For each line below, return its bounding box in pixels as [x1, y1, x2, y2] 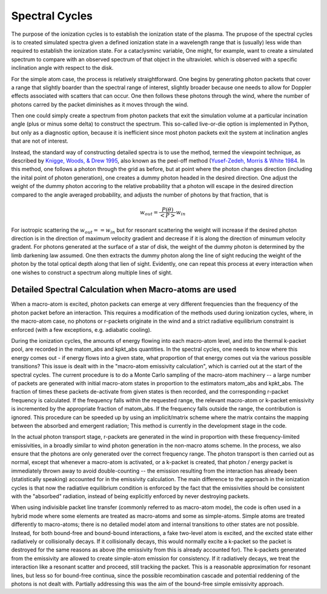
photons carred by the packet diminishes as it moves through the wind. [11, 101, 189, 108]
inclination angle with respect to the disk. [11, 64, 114, 72]
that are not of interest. [11, 137, 69, 145]
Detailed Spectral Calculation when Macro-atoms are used [11, 285, 237, 295]
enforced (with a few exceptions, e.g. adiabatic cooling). [11, 326, 152, 333]
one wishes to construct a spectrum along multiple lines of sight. [11, 269, 173, 276]
